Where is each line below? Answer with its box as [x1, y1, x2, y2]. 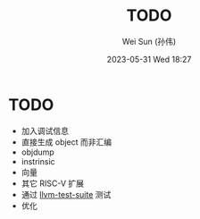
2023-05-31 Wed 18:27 [106, 54, 192, 64]
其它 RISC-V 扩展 [21, 178, 85, 189]
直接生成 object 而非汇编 [21, 136, 112, 147]
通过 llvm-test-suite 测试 [21, 189, 112, 199]
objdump [21, 147, 54, 157]
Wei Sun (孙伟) [121, 36, 177, 46]
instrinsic [21, 156, 55, 166]
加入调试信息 [21, 125, 69, 136]
